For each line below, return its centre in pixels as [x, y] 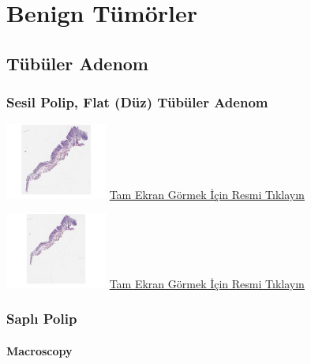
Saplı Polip [42, 319]
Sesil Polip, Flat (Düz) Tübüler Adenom [137, 102]
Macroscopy [39, 351]
